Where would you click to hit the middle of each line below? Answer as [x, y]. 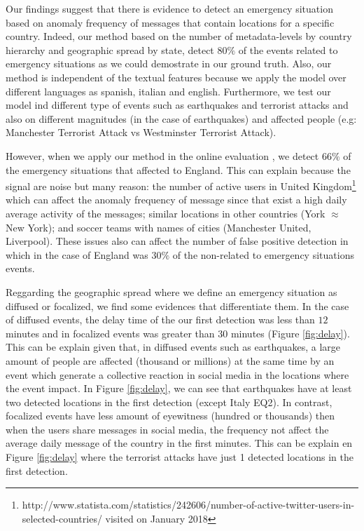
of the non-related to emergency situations [263, 254]
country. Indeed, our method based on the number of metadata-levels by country [179, 36]
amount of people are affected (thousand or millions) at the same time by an [170, 360]
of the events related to [288, 49]
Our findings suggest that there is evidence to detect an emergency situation [169, 8]
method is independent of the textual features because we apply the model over [176, 77]
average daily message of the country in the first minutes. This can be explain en [179, 443]
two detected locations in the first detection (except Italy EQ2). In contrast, [169, 402]
